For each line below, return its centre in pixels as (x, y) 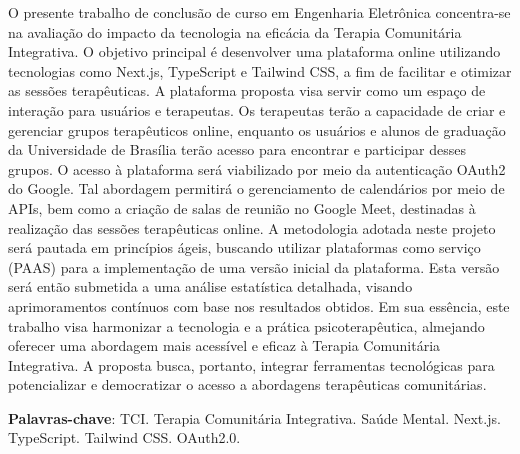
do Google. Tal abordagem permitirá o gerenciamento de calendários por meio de (256, 188)
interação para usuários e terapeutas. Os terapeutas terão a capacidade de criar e (257, 109)
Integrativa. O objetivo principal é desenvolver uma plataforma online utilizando (254, 51)
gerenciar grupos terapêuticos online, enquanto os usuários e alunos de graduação (257, 129)
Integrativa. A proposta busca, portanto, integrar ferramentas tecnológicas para (251, 364)
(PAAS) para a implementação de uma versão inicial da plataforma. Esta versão (254, 266)
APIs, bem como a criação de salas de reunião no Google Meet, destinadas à (242, 207)
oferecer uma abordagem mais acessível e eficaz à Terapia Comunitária (224, 345)
